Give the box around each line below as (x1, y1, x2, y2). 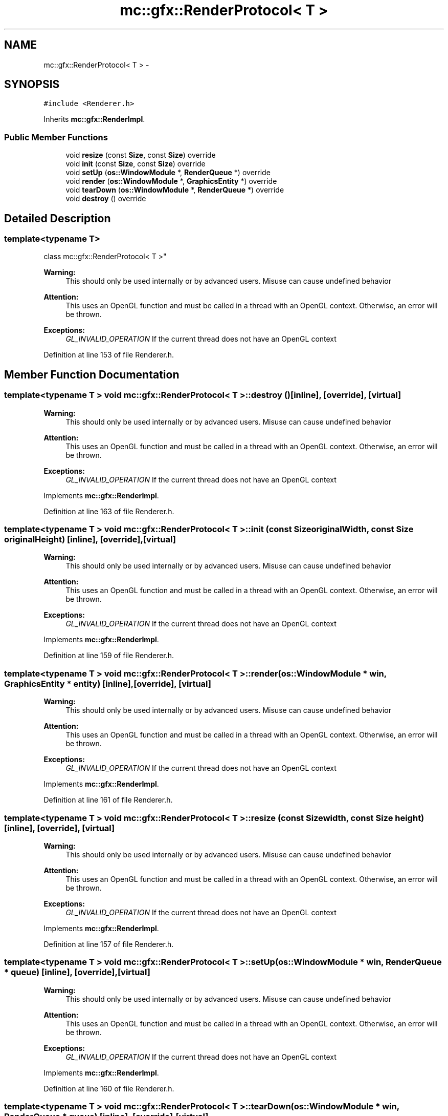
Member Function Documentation (4, 368, 180, 381)
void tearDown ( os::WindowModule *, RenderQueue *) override (65, 185, 284, 195)
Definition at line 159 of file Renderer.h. (43, 651, 174, 660)
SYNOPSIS (4, 78, 60, 91)
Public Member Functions (4, 132, 108, 142)
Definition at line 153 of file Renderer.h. (43, 350, 174, 360)
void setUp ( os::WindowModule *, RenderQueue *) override (65, 168, 271, 177)
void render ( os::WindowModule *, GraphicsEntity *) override (65, 177, 277, 186)
